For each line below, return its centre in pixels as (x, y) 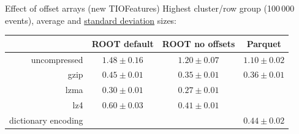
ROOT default (123, 43)
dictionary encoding (46, 120)
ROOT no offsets (199, 43)
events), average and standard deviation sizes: (91, 20)
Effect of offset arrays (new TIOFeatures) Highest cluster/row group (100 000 (150, 8)
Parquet (264, 43)
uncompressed (57, 59)
